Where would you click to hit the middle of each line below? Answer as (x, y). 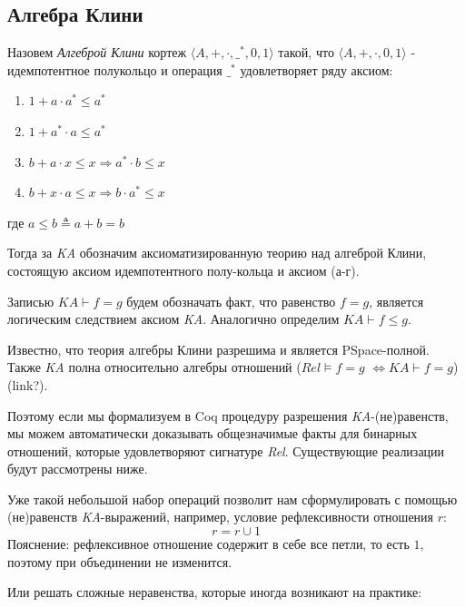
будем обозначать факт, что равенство (231, 301)
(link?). (28, 384)
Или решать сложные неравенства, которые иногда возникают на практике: (215, 592)
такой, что (306, 52)
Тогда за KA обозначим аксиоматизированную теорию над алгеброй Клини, (217, 253)
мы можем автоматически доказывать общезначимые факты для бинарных (213, 433)
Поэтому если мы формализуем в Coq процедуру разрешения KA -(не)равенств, (228, 415)
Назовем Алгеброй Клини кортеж (97, 52)
